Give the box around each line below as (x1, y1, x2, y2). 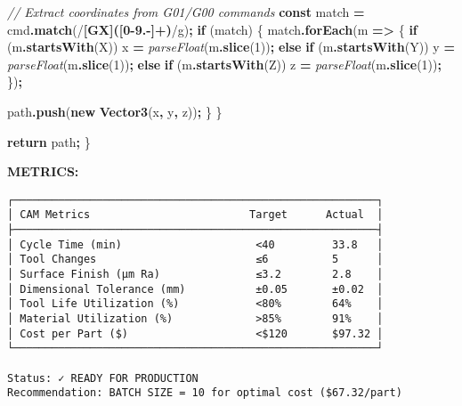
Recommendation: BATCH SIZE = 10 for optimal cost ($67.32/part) (7, 386, 402, 400)
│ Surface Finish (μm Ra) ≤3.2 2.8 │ (7, 268, 384, 281)
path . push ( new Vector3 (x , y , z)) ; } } (7, 101, 223, 120)
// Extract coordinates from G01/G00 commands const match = (7, 3, 365, 20)
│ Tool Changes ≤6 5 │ (7, 253, 384, 266)
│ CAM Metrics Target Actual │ (7, 208, 384, 222)
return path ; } (7, 132, 91, 150)
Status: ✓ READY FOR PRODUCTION (7, 371, 199, 385)
